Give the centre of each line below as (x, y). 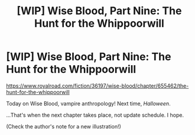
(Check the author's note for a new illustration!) (64, 126)
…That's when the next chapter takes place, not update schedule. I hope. (95, 115)
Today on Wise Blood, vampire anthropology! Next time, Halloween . (88, 103)
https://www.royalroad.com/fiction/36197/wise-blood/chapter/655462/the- (97, 86)
